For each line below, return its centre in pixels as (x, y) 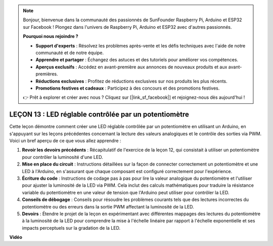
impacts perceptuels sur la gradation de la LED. (71, 228)
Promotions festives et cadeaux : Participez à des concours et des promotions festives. (128, 88)
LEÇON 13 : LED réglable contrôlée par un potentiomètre (99, 115)
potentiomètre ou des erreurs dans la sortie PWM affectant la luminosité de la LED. (108, 207)
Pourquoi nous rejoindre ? (51, 36)
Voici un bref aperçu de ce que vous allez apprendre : (65, 140)
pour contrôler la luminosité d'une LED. (62, 157)
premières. (47, 74)
